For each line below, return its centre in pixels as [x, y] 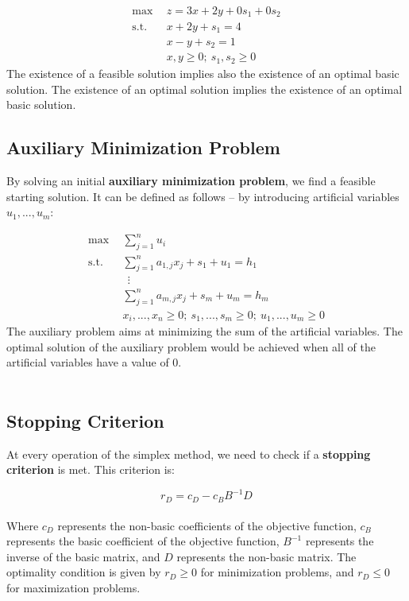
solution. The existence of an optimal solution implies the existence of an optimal [204, 89]
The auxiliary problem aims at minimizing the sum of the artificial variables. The [204, 331]
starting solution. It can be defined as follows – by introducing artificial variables [203, 196]
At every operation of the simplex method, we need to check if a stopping [189, 454]
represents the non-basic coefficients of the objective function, [207, 525]
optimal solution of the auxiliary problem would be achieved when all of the [191, 346]
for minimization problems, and [277, 572]
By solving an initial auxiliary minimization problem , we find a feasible [191, 180]
